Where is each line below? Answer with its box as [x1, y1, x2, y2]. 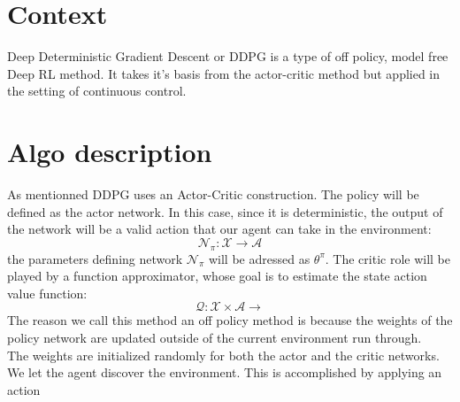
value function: [7, 283, 88, 302]
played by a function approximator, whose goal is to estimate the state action [7, 267, 427, 285]
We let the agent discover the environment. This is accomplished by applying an [7, 363, 442, 382]
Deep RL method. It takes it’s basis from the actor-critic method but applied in [7, 64, 441, 82]
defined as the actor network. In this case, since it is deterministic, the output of [7, 202, 443, 220]
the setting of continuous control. [7, 81, 187, 100]
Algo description [7, 134, 212, 170]
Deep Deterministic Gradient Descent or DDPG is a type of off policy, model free [7, 47, 448, 66]
